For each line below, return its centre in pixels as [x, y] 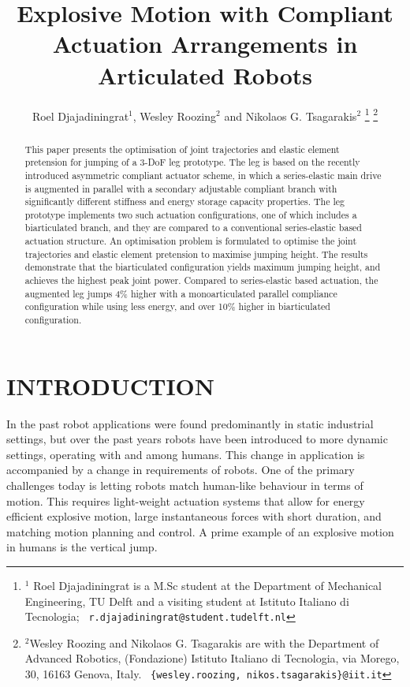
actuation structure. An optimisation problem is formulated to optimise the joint [191, 241]
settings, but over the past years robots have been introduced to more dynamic [197, 439]
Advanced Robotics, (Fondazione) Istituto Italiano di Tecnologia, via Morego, [212, 658]
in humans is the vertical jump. [82, 547]
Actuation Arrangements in [205, 44]
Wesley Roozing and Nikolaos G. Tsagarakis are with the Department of [204, 642]
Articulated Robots [205, 75]
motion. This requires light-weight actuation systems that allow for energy [186, 500]
